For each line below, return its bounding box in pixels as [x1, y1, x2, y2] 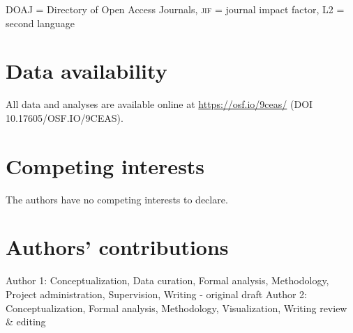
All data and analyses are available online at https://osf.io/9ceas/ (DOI [6, 97, 313, 111]
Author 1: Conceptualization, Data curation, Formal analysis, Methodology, [6, 273, 329, 288]
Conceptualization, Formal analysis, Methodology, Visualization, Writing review [6, 300, 347, 315]
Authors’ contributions [6, 233, 229, 261]
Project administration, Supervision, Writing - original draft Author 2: [6, 286, 308, 301]
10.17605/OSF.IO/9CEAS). [6, 110, 123, 125]
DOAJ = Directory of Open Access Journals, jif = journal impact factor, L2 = [6, 2, 345, 16]
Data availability [6, 56, 167, 85]
